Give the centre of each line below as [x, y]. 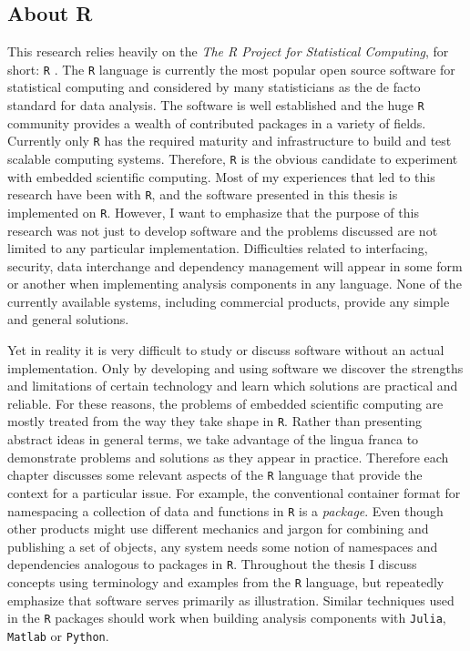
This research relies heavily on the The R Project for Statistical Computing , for [228, 51]
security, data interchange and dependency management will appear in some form [235, 265]
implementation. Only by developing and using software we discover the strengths [235, 367]
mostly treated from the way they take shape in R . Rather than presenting [215, 421]
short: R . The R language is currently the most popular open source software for [231, 69]
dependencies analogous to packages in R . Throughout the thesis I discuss [212, 564]
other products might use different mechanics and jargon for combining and [218, 529]
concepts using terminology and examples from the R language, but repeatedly [226, 582]
